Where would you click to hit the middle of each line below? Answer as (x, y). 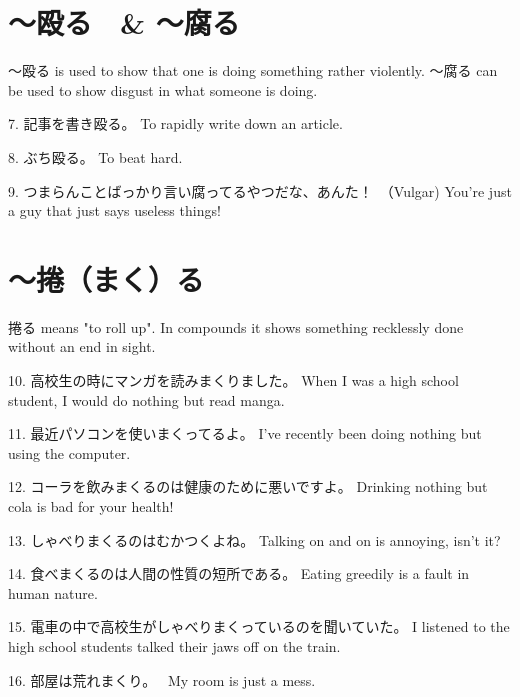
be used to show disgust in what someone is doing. (163, 89)
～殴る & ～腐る (124, 22)
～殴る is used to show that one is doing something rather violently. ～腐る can (253, 70)
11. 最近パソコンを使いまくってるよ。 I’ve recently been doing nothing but (245, 433)
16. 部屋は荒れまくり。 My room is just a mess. (162, 679)
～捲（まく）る (106, 278)
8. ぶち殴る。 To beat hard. (95, 156)
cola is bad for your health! (91, 505)
